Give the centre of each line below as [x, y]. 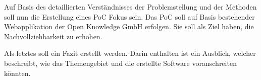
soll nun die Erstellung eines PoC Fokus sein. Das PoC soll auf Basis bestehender [129, 16]
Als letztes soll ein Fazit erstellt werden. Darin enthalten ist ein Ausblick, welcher [130, 53]
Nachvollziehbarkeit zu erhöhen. [53, 36]
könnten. [17, 73]
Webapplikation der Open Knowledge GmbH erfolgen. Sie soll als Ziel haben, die [129, 26]
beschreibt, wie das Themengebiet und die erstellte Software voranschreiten [120, 63]
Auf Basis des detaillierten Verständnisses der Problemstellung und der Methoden [130, 7]
